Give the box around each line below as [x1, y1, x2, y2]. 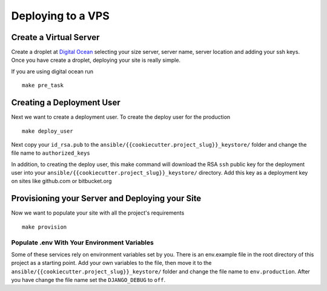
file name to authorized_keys [11, 149, 90, 157]
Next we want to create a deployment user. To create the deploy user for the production [11, 113, 231, 121]
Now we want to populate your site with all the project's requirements [11, 209, 185, 216]
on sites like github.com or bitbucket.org [11, 178, 112, 185]
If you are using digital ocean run [11, 67, 94, 75]
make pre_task [22, 82, 64, 89]
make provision [22, 223, 67, 230]
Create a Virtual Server [11, 32, 100, 42]
